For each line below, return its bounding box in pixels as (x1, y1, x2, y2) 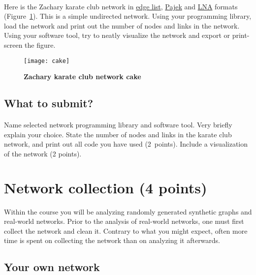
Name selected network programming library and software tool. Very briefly (4, 120, 232, 130)
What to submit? (4, 95, 94, 111)
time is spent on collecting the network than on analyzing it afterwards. (4, 235, 221, 245)
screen (4, 39, 23, 50)
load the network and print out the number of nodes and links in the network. (4, 20, 240, 31)
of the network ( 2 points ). (4, 148, 82, 158)
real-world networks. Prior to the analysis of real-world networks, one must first (4, 216, 244, 226)
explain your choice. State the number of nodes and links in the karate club (4, 129, 232, 139)
